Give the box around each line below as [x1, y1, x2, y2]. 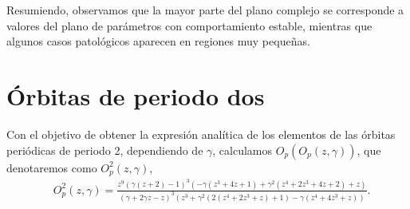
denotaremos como [6, 159, 97, 175]
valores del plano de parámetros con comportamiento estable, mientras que [6, 17, 373, 34]
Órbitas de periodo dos [6, 79, 265, 112]
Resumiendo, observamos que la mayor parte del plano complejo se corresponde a [6, 2, 404, 18]
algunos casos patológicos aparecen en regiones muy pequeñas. [6, 33, 310, 49]
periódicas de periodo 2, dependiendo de [6, 141, 203, 158]
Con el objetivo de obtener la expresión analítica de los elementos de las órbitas [6, 125, 396, 142]
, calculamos [212, 141, 273, 158]
